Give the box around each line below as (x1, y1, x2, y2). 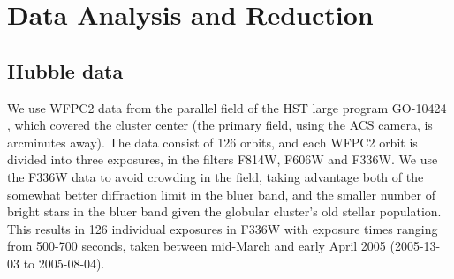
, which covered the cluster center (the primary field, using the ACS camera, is (7, 116, 433, 134)
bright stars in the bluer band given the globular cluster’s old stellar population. (7, 202, 442, 221)
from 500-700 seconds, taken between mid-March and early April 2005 (7, 237, 386, 255)
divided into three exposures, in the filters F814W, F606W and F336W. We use (7, 150, 438, 169)
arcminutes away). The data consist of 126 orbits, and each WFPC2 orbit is (7, 132, 418, 151)
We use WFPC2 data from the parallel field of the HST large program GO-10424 (7, 98, 447, 117)
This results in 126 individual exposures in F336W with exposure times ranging (7, 219, 438, 238)
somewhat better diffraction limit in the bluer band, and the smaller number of (7, 185, 435, 203)
